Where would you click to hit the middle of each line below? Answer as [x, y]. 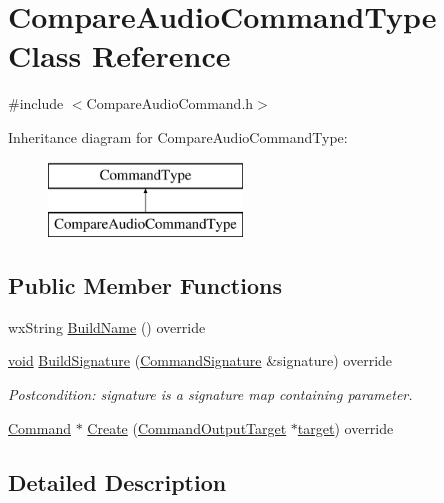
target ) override [345, 427]
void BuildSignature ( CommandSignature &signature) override [200, 360]
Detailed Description [117, 481]
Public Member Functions [145, 285]
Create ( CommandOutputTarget [187, 427]
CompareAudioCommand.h [170, 103]
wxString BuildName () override [107, 326]
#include [36, 103]
